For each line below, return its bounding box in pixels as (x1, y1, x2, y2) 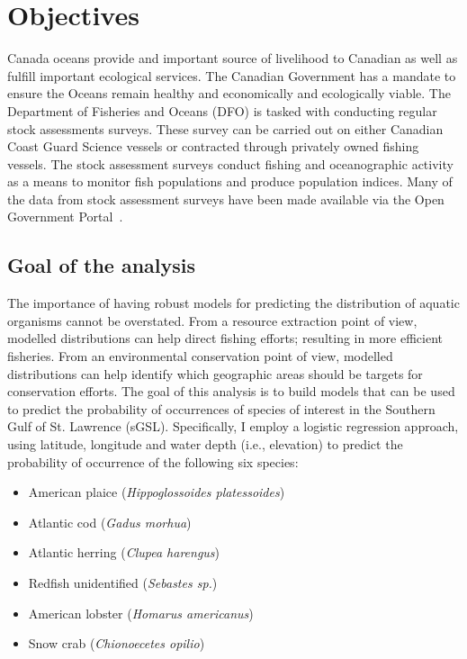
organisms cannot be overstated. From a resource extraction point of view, (7, 311, 418, 329)
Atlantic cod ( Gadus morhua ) (28, 512, 192, 531)
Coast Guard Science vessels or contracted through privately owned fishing (7, 137, 419, 156)
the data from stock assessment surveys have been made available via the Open (7, 189, 445, 208)
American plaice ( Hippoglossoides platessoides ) (28, 483, 285, 501)
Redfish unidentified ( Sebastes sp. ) (28, 573, 218, 591)
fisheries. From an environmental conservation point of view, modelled (7, 347, 393, 366)
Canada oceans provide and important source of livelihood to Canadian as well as (7, 49, 458, 68)
